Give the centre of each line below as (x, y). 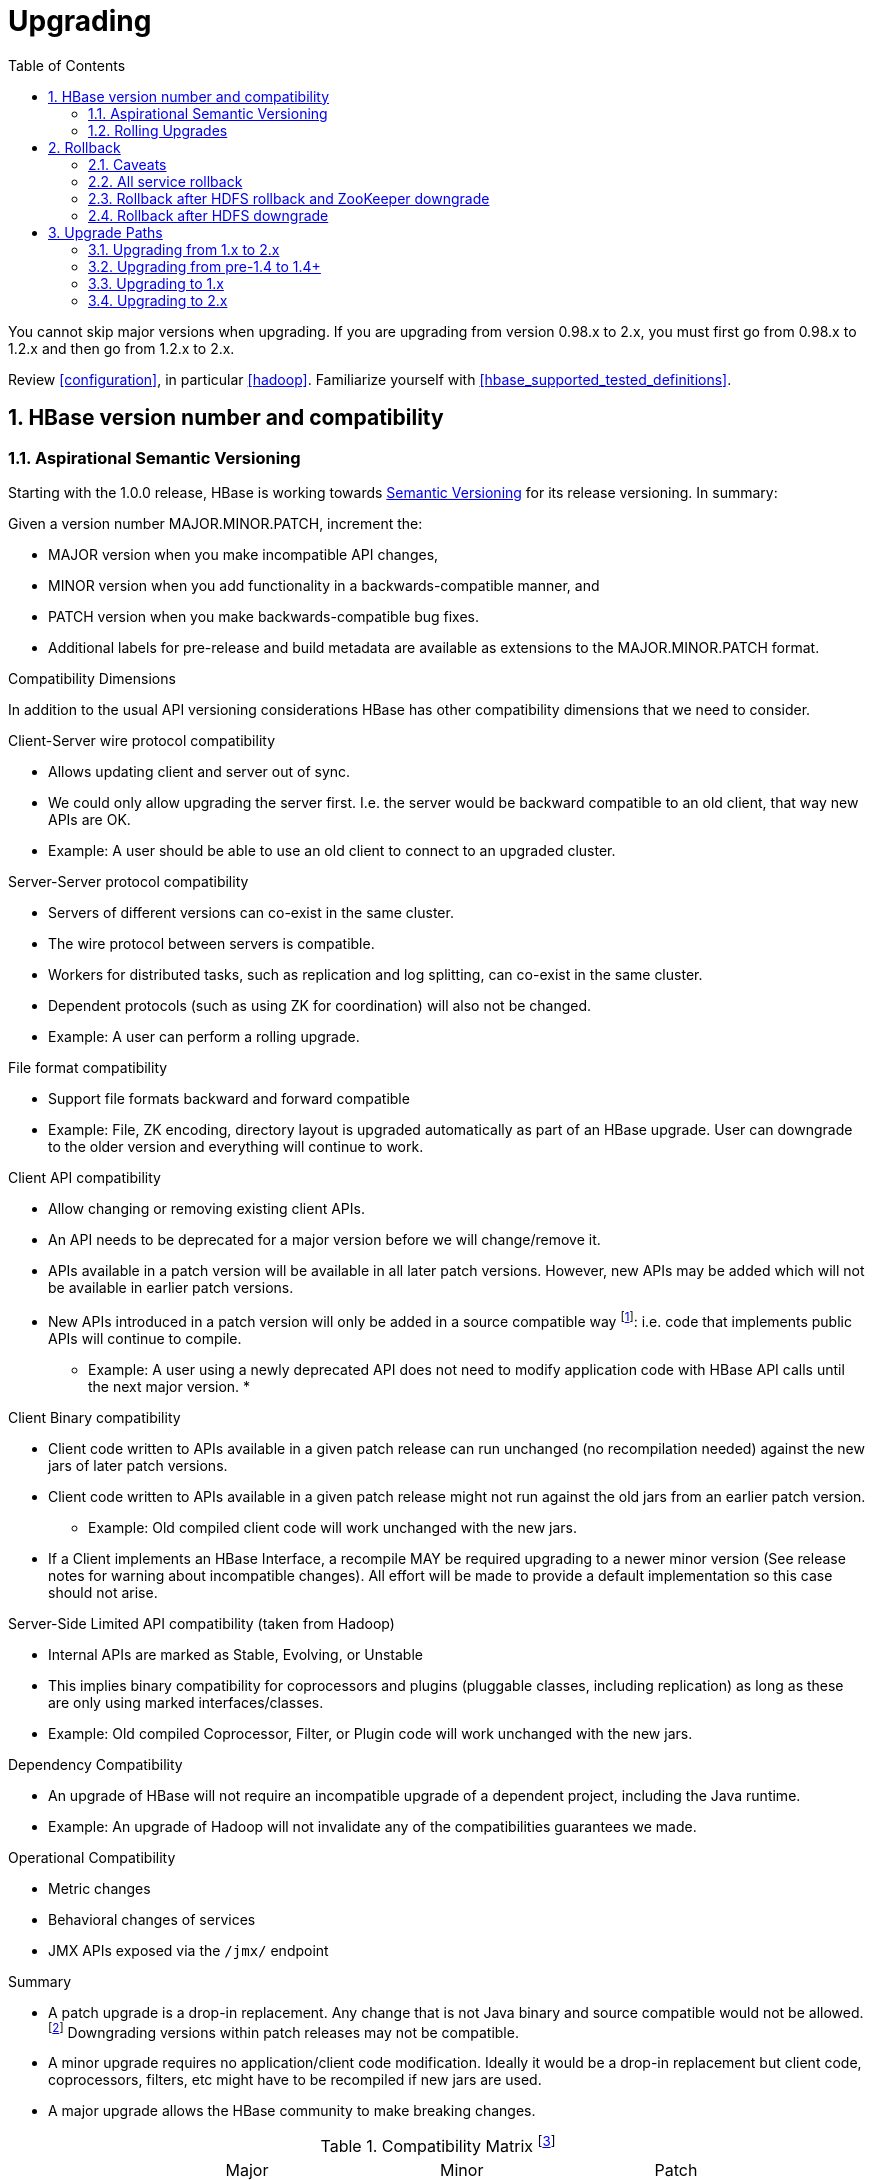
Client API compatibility (84, 1177)
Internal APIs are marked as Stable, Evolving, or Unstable (235, 1654)
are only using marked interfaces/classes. (186, 1702)
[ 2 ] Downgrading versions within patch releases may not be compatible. (283, 2030)
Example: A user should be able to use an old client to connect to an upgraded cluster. (332, 850)
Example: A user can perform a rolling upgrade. (204, 1036)
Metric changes (99, 1888)
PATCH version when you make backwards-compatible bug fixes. (264, 616)
